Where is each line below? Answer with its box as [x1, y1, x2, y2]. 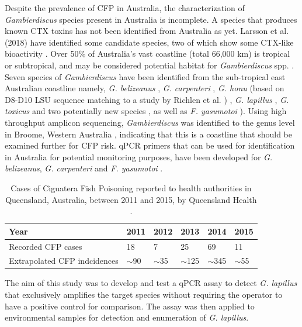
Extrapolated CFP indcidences [9, 254, 119, 267]
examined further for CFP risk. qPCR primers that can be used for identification [5, 139, 295, 152]
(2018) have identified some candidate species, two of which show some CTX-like [5, 36, 294, 48]
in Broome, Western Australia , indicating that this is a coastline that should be [5, 128, 292, 140]
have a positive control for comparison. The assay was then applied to [5, 300, 255, 312]
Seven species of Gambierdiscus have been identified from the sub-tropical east [5, 70, 286, 82]
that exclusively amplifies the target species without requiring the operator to [5, 288, 283, 301]
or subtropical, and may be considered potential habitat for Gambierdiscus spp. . [5, 58, 294, 71]
